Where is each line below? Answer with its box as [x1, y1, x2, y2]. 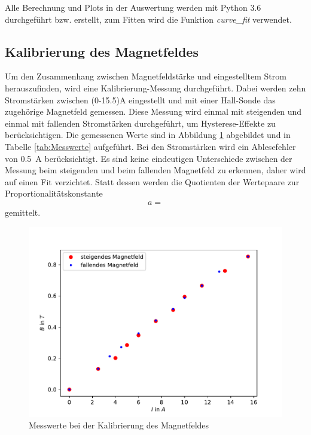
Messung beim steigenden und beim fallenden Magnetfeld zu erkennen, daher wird [5, 164, 306, 176]
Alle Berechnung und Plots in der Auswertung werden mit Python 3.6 [5, 1, 261, 13]
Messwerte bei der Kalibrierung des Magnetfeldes [29, 419, 209, 431]
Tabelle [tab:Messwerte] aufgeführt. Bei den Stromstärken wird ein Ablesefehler [5, 140, 296, 152]
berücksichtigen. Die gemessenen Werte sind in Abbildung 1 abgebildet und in [5, 128, 291, 141]
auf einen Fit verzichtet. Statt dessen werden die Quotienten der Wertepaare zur [5, 175, 300, 188]
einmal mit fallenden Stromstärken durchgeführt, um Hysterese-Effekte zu [5, 117, 276, 129]
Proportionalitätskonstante [5, 187, 103, 200]
